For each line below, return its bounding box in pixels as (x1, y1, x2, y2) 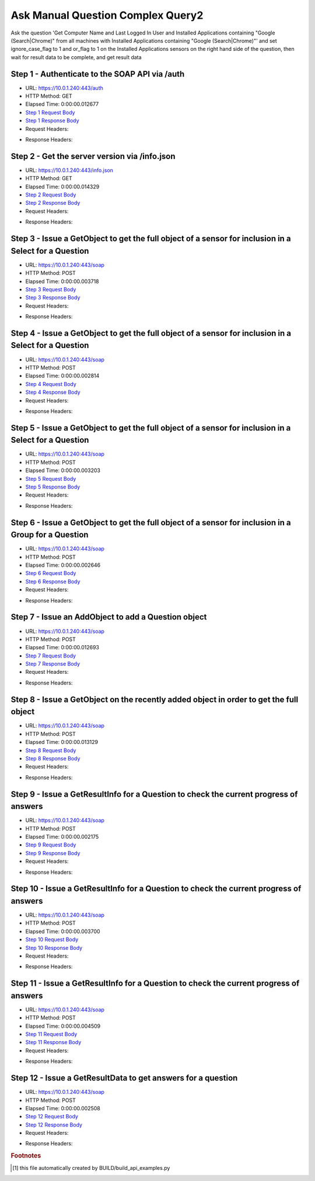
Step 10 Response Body (25, 944, 83, 951)
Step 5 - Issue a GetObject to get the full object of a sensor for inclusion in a (10, 423, 291, 433)
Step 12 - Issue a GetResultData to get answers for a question (10, 1073, 238, 1083)
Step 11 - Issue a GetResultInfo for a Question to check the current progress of (10, 979, 300, 989)
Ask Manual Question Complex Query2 (10, 9, 204, 22)
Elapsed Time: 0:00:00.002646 (25, 562, 101, 569)
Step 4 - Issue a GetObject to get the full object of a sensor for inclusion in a (10, 328, 292, 338)
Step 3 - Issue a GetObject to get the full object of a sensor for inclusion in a (10, 234, 291, 244)
